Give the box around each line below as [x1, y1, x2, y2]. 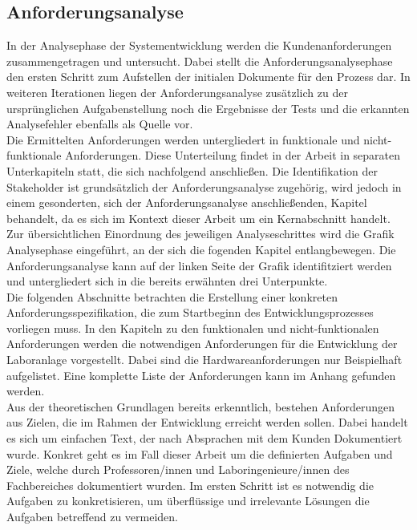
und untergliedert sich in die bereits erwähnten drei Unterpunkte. [6, 273, 328, 289]
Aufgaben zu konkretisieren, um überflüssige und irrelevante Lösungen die [6, 492, 370, 509]
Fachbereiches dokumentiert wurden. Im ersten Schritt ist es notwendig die [6, 476, 374, 493]
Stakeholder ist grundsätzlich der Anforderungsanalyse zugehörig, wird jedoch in [6, 178, 402, 195]
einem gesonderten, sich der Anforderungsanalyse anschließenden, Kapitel [6, 194, 367, 211]
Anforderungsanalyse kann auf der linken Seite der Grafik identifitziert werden [6, 257, 392, 273]
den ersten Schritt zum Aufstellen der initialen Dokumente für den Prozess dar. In [6, 68, 411, 85]
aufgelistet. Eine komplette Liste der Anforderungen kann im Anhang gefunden [6, 366, 396, 383]
